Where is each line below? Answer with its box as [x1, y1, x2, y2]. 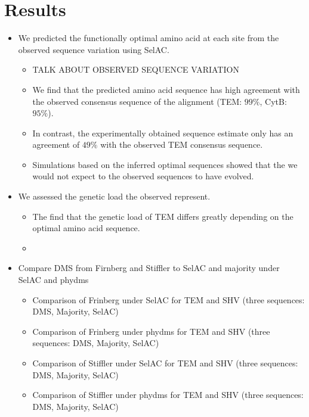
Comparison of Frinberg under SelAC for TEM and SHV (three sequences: [32, 293, 305, 306]
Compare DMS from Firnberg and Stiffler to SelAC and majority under [18, 262, 280, 274]
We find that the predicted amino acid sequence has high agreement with [32, 83, 300, 95]
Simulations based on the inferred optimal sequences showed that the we [32, 158, 298, 170]
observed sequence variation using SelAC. [18, 43, 169, 55]
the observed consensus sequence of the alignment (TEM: [32, 95, 242, 107]
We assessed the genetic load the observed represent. [18, 190, 211, 203]
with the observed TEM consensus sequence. [100, 138, 263, 151]
